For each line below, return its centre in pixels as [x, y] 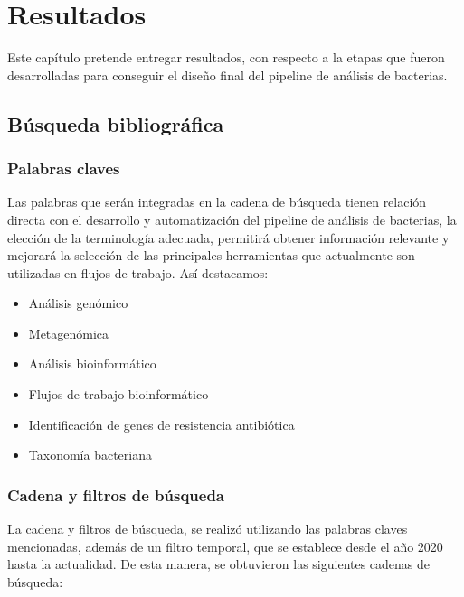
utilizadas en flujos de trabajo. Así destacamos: [138, 272]
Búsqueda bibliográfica [116, 123]
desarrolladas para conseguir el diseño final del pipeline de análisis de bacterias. [227, 75]
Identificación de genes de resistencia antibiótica [161, 424]
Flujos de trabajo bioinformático [118, 394]
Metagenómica [69, 333]
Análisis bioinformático [92, 364]
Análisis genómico [78, 303]
